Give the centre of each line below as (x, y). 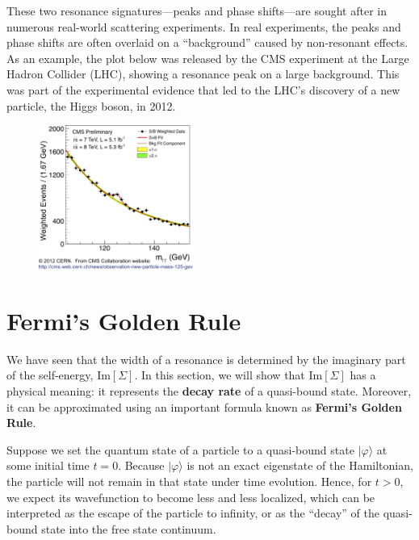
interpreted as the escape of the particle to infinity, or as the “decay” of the (193, 513)
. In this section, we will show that (220, 375)
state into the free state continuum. (129, 528)
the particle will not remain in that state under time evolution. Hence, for (189, 481)
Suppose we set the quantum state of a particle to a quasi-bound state (180, 449)
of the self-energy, (50, 375)
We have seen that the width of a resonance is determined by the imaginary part (206, 359)
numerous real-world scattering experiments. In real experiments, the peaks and (204, 26)
